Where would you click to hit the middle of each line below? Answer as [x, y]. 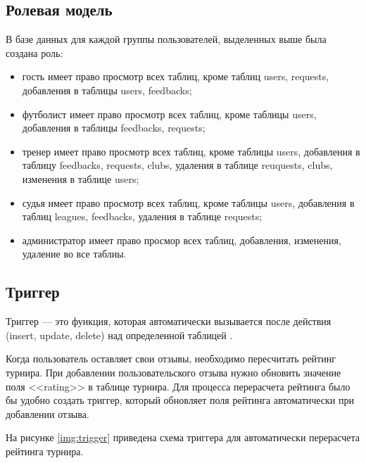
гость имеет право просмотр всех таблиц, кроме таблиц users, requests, [176, 76]
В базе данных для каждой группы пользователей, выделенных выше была [166, 39]
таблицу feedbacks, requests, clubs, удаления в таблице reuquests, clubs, [177, 165]
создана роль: [34, 52]
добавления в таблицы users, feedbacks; [107, 90]
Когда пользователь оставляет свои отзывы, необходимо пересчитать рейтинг [171, 359]
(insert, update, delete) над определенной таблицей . [119, 335]
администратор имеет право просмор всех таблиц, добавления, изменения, [182, 240]
